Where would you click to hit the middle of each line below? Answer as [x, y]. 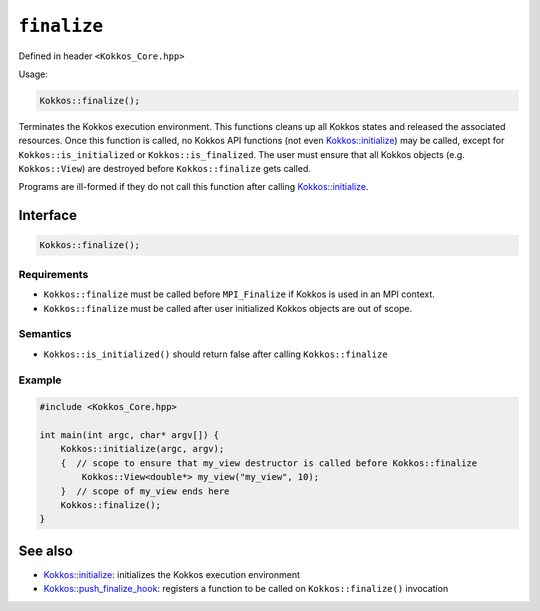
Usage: [33, 74]
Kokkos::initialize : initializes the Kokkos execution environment [171, 574]
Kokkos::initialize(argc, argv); [142, 449]
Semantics [45, 334]
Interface [47, 215]
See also [46, 550]
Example [40, 380]
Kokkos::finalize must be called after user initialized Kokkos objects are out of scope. [228, 308]
